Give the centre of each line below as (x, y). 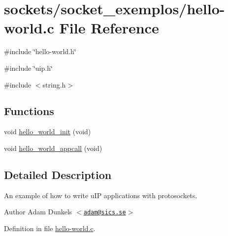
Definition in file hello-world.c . (50, 228)
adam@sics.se (105, 213)
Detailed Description (58, 174)
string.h (54, 84)
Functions (29, 111)
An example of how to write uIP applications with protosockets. (101, 195)
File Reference (109, 28)
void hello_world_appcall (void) (53, 148)
